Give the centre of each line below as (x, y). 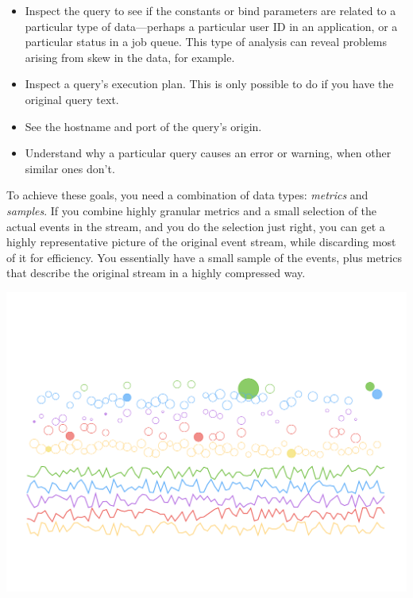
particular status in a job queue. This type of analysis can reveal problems (206, 42)
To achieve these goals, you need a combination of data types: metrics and (187, 195)
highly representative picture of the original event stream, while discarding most (201, 242)
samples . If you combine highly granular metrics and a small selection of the (192, 210)
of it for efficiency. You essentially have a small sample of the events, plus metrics (204, 257)
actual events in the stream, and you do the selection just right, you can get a (196, 226)
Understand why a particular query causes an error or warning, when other (208, 153)
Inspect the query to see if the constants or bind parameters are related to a (210, 10)
